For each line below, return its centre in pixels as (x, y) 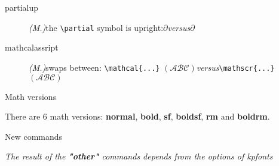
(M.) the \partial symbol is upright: (96, 27)
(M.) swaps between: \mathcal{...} (94, 67)
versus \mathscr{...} (235, 67)
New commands (34, 136)
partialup (22, 7)
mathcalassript (32, 47)
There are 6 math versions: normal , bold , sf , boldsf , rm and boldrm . (137, 116)
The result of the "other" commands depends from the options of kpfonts (139, 156)
